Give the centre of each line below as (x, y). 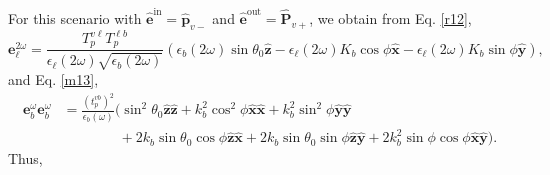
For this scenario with (75, 17)
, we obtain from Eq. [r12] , (390, 17)
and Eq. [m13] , (53, 78)
